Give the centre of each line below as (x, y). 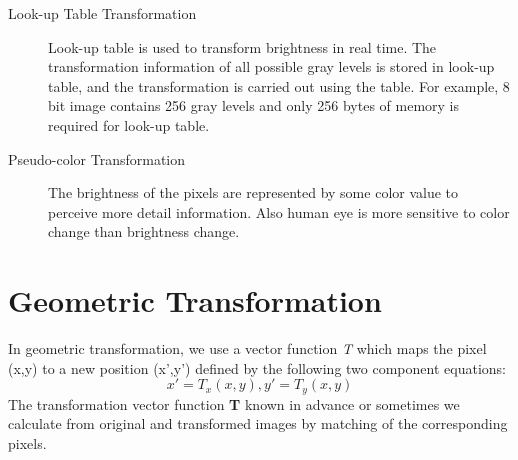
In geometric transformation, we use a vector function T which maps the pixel (247, 348)
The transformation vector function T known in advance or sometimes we (234, 403)
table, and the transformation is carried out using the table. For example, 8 (279, 85)
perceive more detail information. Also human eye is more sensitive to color (279, 211)
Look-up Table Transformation (102, 13)
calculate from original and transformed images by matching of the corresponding (258, 423)
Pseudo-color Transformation (97, 158)
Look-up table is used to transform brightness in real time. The (242, 46)
